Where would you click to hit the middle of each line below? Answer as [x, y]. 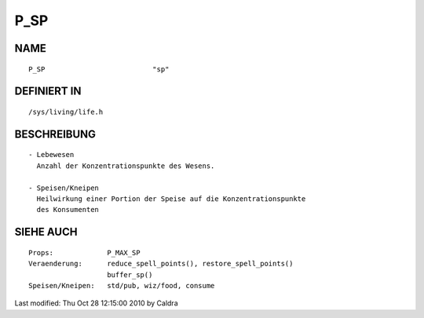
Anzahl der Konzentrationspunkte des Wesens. [126, 166]
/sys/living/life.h [66, 111]
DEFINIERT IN [48, 91]
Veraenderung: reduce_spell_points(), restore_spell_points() [161, 264]
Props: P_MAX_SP [84, 252]
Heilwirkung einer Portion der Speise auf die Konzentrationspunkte [171, 199]
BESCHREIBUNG [55, 134]
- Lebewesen [51, 155]
